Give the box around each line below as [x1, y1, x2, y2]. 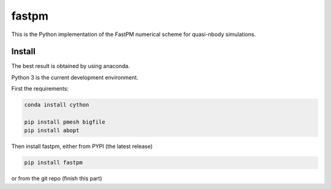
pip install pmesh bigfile [24, 119, 105, 125]
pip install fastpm [24, 159, 83, 166]
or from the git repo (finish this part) [11, 175, 102, 182]
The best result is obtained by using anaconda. [11, 62, 130, 70]
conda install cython [24, 102, 89, 108]
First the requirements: [11, 85, 69, 92]
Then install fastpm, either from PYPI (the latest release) [11, 143, 153, 150]
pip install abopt [24, 127, 80, 134]
